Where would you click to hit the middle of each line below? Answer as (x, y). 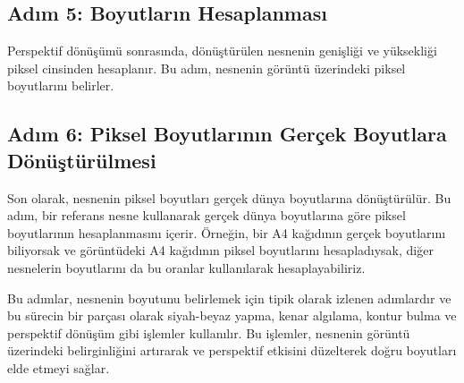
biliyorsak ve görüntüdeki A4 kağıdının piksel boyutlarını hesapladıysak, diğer (220, 250)
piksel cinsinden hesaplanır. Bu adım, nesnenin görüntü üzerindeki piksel (207, 68)
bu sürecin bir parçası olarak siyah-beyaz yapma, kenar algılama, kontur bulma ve (232, 315)
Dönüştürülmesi (82, 160)
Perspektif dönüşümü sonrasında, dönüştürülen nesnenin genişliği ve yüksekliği (222, 51)
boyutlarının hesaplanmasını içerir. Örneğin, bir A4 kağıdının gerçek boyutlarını (227, 232)
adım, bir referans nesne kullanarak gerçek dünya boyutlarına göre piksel (207, 215)
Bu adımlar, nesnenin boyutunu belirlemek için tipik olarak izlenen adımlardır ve (229, 298)
